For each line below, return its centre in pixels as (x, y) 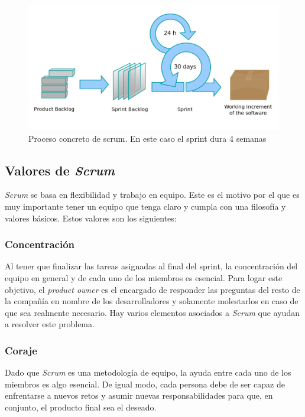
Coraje (21, 350)
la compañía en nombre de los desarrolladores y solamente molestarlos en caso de (152, 301)
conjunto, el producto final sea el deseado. (81, 407)
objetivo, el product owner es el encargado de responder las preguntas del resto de (152, 289)
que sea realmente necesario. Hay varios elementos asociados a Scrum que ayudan (152, 312)
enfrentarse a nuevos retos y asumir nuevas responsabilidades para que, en (139, 395)
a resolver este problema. (50, 324)
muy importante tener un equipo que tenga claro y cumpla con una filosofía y (145, 206)
